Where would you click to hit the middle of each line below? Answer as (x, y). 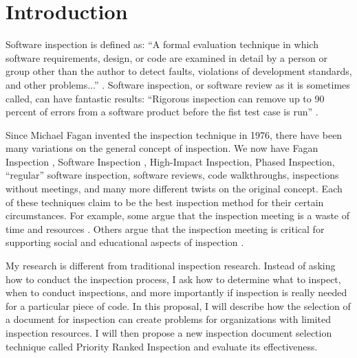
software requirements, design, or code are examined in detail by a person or (167, 57)
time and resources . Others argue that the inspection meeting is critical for (165, 228)
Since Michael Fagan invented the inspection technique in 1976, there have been (174, 134)
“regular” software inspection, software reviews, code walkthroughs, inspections (172, 175)
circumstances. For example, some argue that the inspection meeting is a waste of (178, 215)
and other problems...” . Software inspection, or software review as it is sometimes (178, 84)
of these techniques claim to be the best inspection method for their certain (165, 202)
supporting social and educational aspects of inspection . (125, 242)
